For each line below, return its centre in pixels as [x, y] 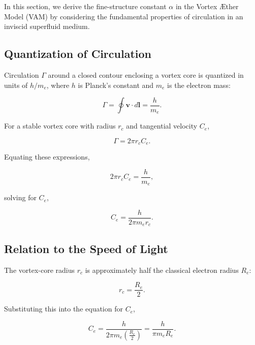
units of [16, 85]
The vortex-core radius [40, 270]
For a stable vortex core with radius [60, 126]
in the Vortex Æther [207, 6]
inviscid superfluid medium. [47, 26]
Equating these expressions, [47, 157]
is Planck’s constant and [116, 85]
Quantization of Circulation [78, 54]
